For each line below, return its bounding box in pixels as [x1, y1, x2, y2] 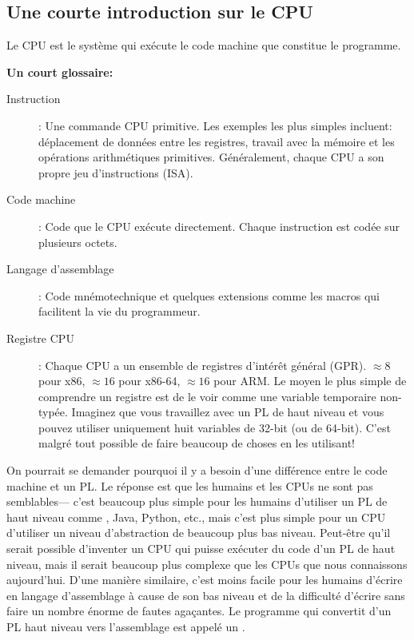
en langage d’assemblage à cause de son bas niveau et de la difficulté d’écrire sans [6, 586, 405, 603]
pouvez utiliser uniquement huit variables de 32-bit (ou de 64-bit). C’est [38, 419, 391, 435]
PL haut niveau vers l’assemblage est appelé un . [6, 618, 245, 635]
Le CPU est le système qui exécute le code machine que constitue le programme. [6, 37, 401, 54]
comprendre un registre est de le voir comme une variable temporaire [38, 388, 376, 404]
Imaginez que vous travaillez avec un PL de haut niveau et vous [71, 403, 384, 420]
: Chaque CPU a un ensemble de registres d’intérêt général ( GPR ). [38, 356, 367, 373]
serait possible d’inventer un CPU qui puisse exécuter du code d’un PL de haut [6, 540, 396, 557]
